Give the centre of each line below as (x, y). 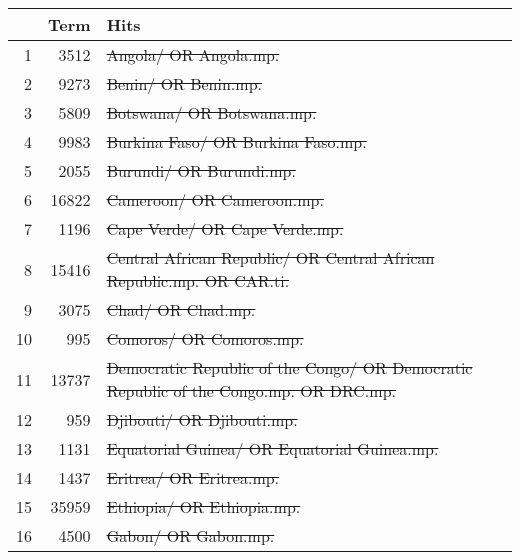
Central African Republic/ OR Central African (270, 257)
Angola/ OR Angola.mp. (193, 54)
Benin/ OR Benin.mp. (184, 83)
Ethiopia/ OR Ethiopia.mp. (203, 506)
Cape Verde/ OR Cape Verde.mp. (225, 228)
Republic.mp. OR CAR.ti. (198, 280)
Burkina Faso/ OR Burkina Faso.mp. (236, 141)
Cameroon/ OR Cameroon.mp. (215, 199)
